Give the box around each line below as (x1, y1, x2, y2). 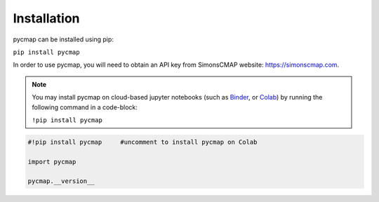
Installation (13, 11, 80, 26)
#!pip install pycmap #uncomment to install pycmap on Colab (27, 137, 258, 146)
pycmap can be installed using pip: (13, 35, 114, 43)
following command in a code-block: (32, 102, 138, 112)
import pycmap (27, 158, 77, 166)
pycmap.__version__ (27, 177, 95, 185)
